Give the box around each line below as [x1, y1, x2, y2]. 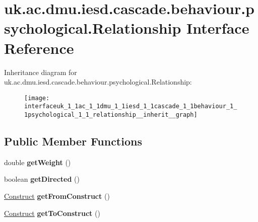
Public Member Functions [4, 133, 142, 149]
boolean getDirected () [4, 174, 80, 184]
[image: [24, 94, 50, 102]
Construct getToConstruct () [4, 207, 100, 218]
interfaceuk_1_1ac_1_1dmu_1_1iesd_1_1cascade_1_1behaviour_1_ [24, 103, 237, 110]
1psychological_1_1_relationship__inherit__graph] [24, 111, 198, 118]
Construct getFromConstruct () [4, 191, 110, 201]
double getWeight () [4, 157, 71, 167]
